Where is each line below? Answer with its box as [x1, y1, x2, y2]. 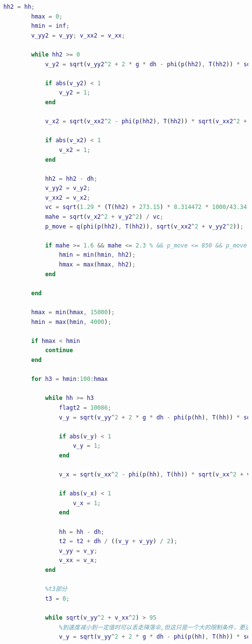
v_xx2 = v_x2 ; [45, 194, 91, 201]
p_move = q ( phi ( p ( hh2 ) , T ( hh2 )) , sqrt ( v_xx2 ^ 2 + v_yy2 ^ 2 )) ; [45, 223, 244, 230]
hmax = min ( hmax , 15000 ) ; [31, 309, 115, 316]
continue [45, 347, 73, 354]
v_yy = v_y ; [59, 547, 98, 554]
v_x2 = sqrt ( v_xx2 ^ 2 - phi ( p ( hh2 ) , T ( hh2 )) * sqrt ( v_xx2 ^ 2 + [45, 118, 247, 125]
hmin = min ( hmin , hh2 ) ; [59, 251, 136, 259]
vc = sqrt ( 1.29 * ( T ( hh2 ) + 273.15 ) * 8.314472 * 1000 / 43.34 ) [45, 204, 251, 211]
